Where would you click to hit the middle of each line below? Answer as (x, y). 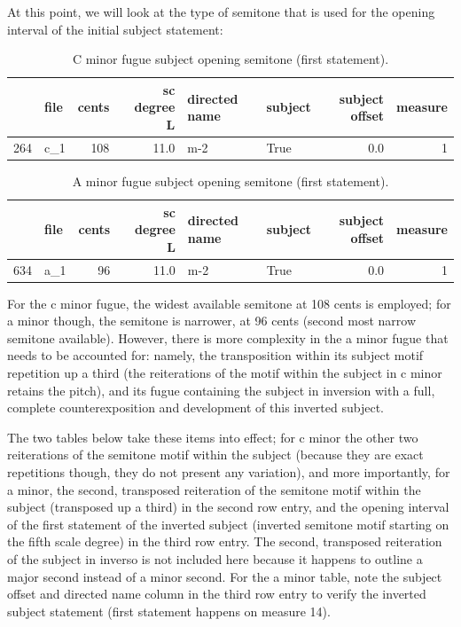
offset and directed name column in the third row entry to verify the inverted (217, 594)
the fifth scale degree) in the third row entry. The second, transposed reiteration (225, 541)
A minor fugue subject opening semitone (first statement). (230, 180)
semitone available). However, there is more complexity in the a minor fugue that (228, 337)
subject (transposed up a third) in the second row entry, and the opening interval (228, 507)
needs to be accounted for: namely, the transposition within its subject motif (215, 355)
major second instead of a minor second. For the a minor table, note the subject (225, 576)
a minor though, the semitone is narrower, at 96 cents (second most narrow (212, 321)
